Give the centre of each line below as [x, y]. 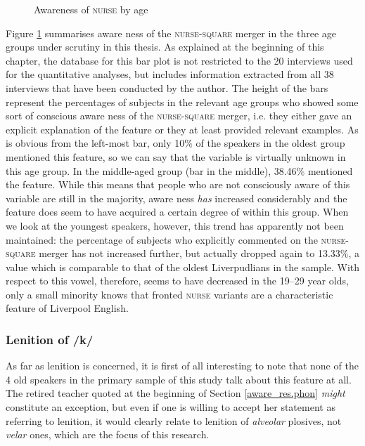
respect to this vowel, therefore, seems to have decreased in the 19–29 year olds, [177, 281]
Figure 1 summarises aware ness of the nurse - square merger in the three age [171, 33]
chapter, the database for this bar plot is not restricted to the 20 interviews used [179, 60]
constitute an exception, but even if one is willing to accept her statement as [171, 407]
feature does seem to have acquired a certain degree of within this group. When [177, 212]
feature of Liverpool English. [67, 308]
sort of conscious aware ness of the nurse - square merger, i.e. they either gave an [179, 116]
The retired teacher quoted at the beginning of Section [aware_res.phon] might [175, 393]
